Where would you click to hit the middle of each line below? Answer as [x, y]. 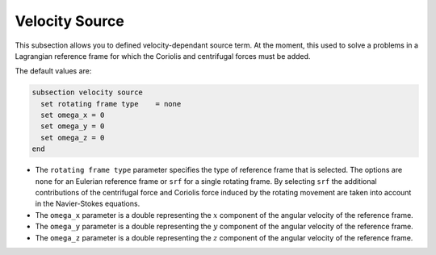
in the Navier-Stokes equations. [88, 204]
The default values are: [53, 71]
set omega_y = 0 [73, 126]
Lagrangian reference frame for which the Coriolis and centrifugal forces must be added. [163, 56]
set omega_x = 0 [73, 115]
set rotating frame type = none [111, 104]
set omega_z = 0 [73, 138]
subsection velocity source [87, 92]
